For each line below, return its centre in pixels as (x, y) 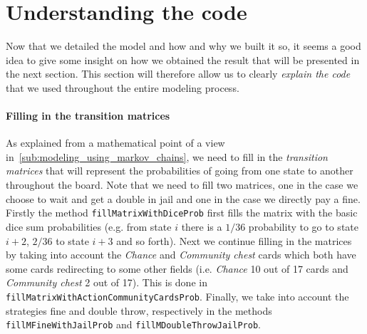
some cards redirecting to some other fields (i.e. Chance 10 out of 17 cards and (177, 268)
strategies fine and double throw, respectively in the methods (139, 310)
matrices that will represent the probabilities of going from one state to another (180, 171)
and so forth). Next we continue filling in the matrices (234, 240)
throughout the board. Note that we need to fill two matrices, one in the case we (182, 185)
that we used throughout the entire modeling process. (123, 87)
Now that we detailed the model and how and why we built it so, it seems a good (183, 46)
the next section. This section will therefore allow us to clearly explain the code (178, 74)
